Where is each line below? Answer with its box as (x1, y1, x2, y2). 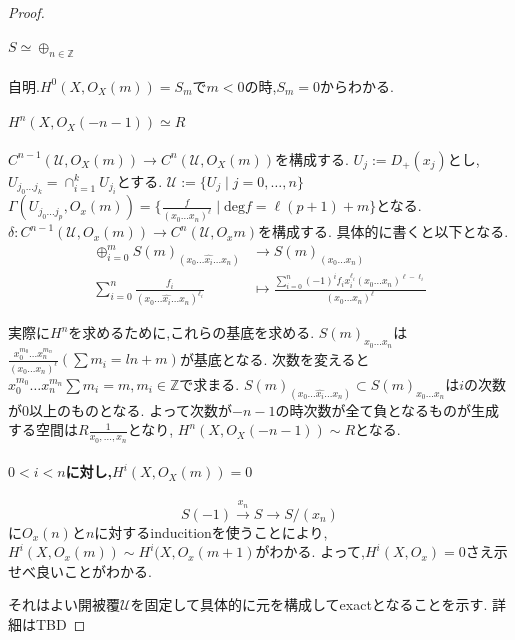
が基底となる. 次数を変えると (179, 348, 370, 369)
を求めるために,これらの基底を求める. (68, 322, 315, 343)
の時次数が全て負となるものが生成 (275, 399, 500, 420)
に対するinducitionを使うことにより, (94, 521, 328, 542)
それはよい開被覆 (8, 594, 120, 615)
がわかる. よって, (255, 541, 365, 562)
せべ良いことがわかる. (8, 560, 152, 581)
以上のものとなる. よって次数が (29, 399, 233, 420)
